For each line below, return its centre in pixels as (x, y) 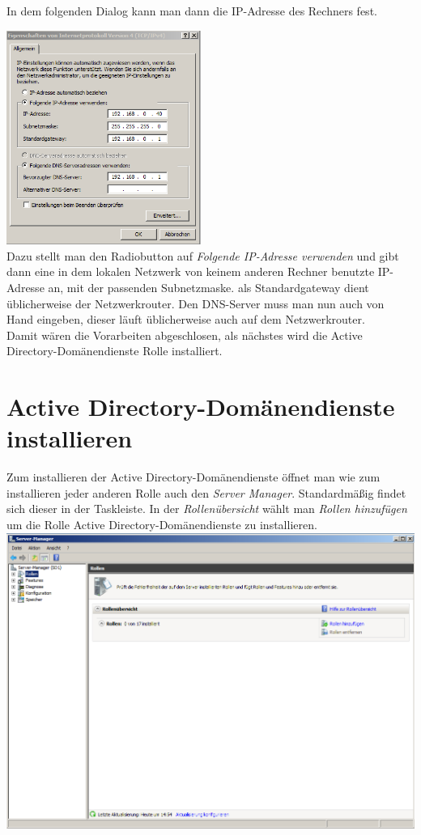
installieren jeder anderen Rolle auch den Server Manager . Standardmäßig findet (206, 492)
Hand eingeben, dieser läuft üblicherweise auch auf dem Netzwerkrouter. (186, 319)
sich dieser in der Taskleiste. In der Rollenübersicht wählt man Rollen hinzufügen (207, 509)
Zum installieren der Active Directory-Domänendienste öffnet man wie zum (193, 477)
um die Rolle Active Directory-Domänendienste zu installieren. (162, 524)
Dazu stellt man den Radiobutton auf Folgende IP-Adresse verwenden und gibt (203, 255)
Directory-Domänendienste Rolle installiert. (115, 351)
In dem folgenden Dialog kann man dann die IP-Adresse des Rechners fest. (192, 11)
